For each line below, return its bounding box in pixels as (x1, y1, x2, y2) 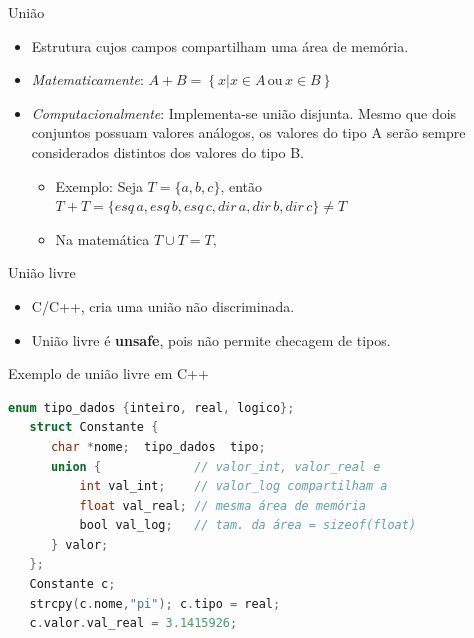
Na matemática (55, 228, 150, 249)
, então (220, 175, 262, 196)
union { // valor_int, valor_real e (50, 459, 381, 474)
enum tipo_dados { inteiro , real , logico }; (8, 400, 295, 415)
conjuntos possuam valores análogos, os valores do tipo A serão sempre (31, 122, 466, 143)
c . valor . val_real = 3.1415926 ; (29, 616, 238, 631)
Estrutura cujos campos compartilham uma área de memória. (31, 35, 409, 56)
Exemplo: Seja (55, 175, 143, 196)
